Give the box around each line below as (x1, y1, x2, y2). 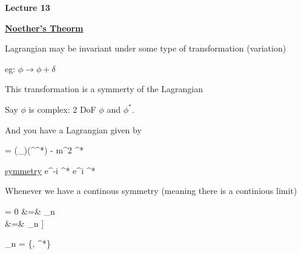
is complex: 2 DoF (28, 102, 96, 115)
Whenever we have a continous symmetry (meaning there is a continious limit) (5, 184, 297, 197)
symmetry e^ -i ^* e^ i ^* (5, 164, 96, 176)
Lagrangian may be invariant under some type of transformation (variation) (5, 42, 286, 55)
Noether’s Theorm (5, 21, 84, 34)
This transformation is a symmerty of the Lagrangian (5, 82, 203, 95)
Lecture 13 (5, 1, 50, 13)
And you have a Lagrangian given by (5, 123, 142, 136)
